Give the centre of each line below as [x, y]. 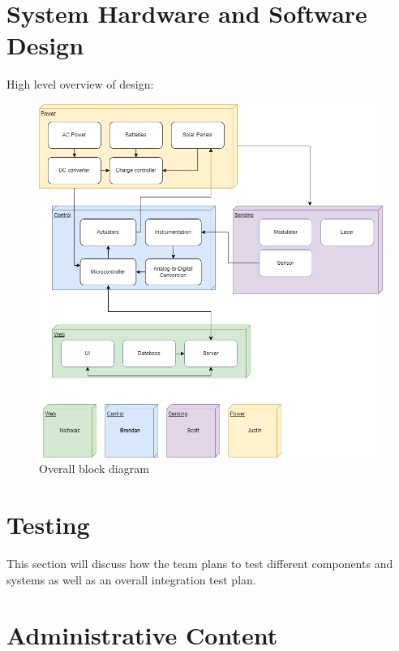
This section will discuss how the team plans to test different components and [200, 564]
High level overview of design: [80, 84]
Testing [48, 525]
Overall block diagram [94, 469]
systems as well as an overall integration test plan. [131, 579]
